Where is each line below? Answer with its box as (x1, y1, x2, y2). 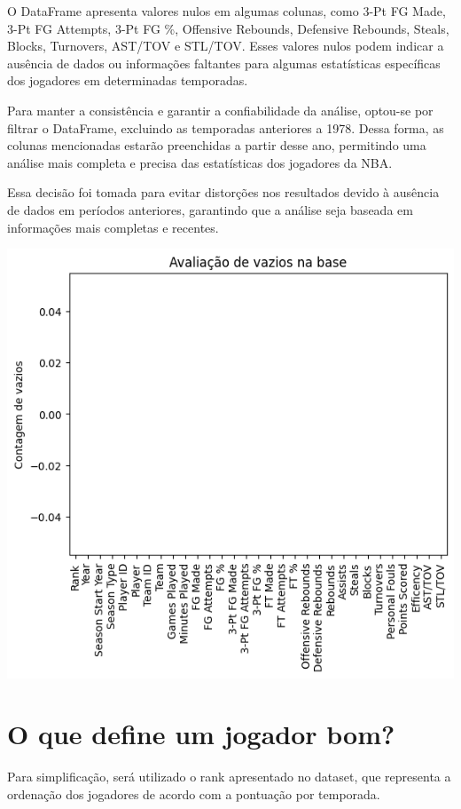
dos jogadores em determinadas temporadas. (7, 71, 248, 90)
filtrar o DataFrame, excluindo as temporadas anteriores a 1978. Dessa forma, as (7, 118, 444, 137)
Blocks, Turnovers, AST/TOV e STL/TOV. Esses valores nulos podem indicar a (7, 36, 444, 55)
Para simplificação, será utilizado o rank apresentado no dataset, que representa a (7, 767, 451, 786)
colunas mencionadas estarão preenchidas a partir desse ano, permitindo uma (7, 136, 426, 155)
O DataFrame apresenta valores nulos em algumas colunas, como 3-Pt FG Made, (7, 2, 446, 20)
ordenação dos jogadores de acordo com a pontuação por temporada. (7, 784, 380, 803)
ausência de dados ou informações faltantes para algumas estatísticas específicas (7, 53, 441, 72)
